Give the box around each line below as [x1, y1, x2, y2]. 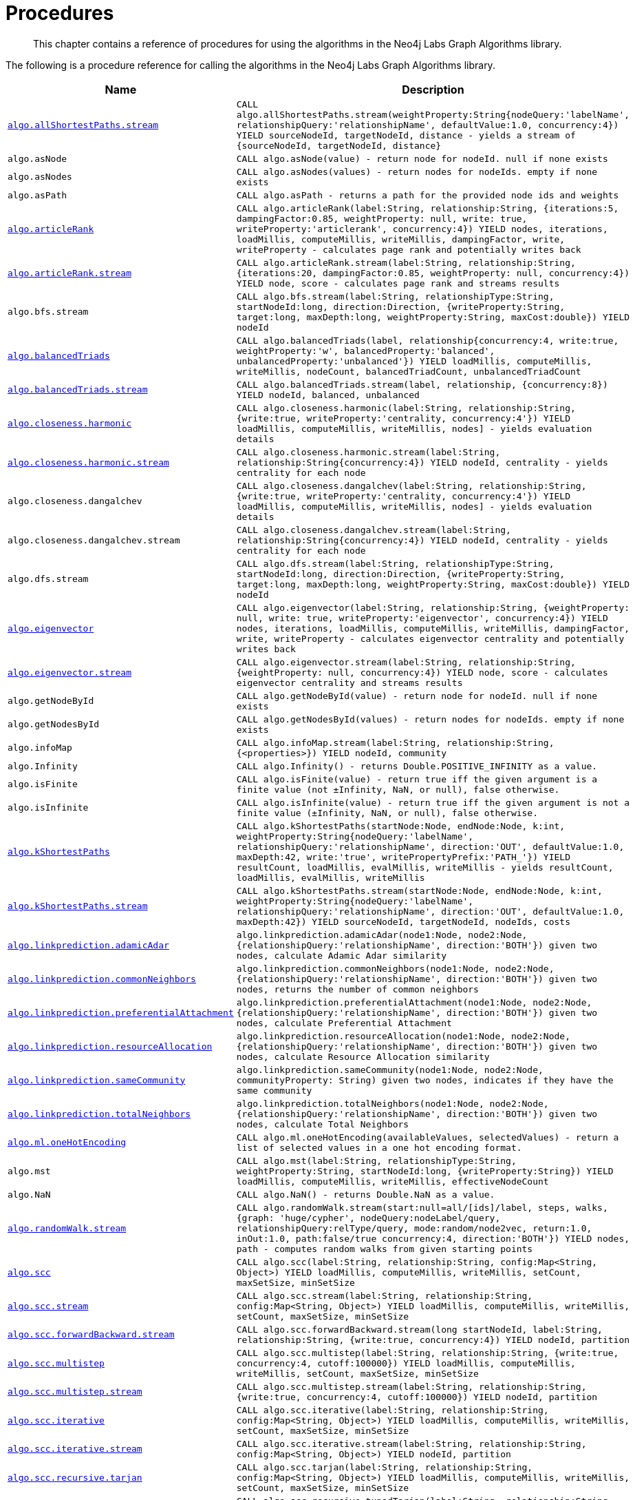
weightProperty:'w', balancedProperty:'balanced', [236, 345, 495, 356]
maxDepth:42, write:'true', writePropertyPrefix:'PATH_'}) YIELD [236, 851, 570, 862]
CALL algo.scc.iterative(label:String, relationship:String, [236, 1404, 549, 1415]
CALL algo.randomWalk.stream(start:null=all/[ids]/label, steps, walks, [236, 1202, 608, 1213]
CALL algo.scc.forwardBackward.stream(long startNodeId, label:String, [236, 1324, 603, 1335]
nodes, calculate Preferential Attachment [236, 1017, 452, 1028]
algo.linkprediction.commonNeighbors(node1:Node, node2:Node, [236, 963, 555, 974]
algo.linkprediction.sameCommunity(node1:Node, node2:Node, [236, 1064, 543, 1075]
